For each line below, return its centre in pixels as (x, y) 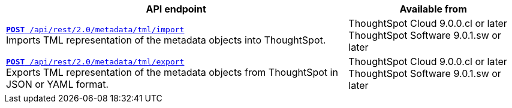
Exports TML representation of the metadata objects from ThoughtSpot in (172, 72)
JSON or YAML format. (58, 84)
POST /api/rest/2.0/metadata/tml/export (95, 61)
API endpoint (176, 9)
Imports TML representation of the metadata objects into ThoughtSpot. (166, 40)
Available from (433, 9)
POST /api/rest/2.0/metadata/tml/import (95, 29)
